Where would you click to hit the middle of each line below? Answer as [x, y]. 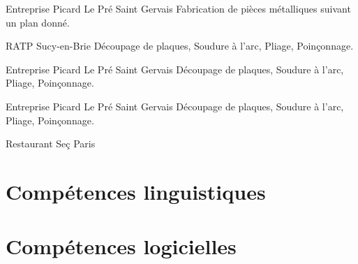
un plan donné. [38, 22]
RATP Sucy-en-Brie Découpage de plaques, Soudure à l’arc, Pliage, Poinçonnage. [180, 46]
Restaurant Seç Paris [51, 144]
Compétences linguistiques [136, 191]
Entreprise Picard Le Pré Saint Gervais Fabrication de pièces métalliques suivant [178, 8]
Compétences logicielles [121, 246]
